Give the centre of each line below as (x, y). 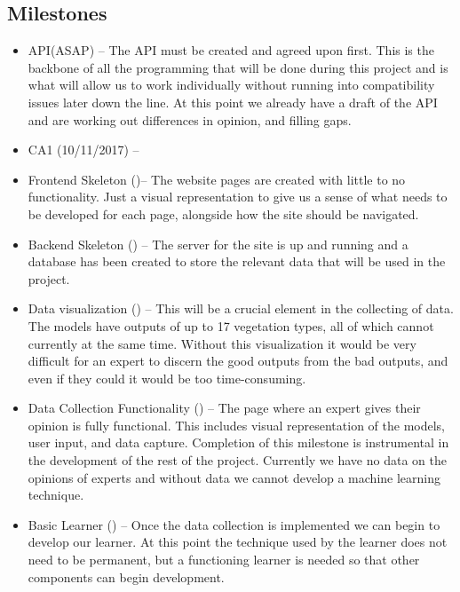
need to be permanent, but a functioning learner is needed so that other (224, 560)
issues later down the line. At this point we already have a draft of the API (233, 102)
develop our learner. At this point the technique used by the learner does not (238, 542)
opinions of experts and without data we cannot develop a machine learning (234, 477)
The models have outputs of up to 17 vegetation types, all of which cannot (231, 325)
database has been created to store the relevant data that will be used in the (237, 261)
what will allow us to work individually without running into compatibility (231, 85)
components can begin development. (126, 576)
